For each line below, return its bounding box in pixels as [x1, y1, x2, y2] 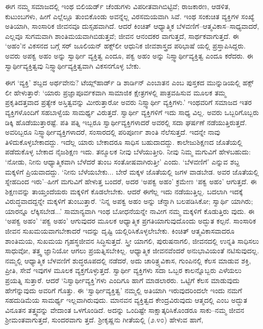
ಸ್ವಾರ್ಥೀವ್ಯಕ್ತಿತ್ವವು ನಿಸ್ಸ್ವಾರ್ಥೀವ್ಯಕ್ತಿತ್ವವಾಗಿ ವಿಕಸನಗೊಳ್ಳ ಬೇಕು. [5, 60, 141, 71]
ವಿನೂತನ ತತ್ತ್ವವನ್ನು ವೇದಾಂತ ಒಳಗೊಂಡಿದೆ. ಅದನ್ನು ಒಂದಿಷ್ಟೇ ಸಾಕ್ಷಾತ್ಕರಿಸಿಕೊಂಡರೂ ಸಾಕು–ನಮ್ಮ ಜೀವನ [5, 304, 244, 315]
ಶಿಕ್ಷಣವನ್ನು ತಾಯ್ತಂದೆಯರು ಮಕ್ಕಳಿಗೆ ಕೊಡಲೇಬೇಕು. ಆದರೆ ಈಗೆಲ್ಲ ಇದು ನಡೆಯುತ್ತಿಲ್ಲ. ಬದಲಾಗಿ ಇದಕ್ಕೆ [5, 186, 243, 196]
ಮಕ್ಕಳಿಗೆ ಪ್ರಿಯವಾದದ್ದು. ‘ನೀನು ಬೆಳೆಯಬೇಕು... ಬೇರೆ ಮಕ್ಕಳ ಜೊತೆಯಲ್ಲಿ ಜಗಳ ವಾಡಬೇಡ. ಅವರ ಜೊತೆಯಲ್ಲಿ [5, 166, 259, 177]
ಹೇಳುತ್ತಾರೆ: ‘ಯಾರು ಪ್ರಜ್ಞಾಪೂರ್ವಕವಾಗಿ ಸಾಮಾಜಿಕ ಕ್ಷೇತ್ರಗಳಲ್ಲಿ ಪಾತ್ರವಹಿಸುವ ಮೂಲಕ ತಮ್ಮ [14, 87, 227, 97]
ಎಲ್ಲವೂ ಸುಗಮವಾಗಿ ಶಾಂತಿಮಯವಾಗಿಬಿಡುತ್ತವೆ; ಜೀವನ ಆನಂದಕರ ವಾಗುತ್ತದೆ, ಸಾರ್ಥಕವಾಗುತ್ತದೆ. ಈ [5, 30, 239, 41]
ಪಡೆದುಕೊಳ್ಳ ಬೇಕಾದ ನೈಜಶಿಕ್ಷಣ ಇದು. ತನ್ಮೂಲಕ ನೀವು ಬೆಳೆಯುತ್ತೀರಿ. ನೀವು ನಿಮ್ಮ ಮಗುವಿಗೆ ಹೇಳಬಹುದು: [5, 146, 251, 157]
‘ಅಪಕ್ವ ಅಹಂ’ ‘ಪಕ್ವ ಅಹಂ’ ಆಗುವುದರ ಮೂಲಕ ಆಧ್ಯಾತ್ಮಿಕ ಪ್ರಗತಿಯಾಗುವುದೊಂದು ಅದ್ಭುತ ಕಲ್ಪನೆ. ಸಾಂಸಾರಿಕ [5, 215, 256, 226]
